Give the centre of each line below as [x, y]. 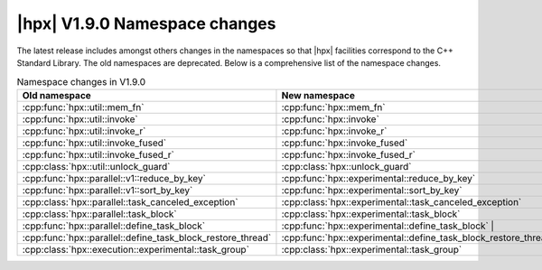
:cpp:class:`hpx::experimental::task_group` [372, 249]
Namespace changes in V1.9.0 [81, 81]
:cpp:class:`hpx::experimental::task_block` [371, 214]
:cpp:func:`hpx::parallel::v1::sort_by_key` [107, 190]
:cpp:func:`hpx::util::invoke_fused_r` [98, 154]
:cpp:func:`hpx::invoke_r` [334, 131]
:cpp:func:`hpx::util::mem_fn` [83, 107]
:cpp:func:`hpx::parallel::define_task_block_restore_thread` [147, 237]
